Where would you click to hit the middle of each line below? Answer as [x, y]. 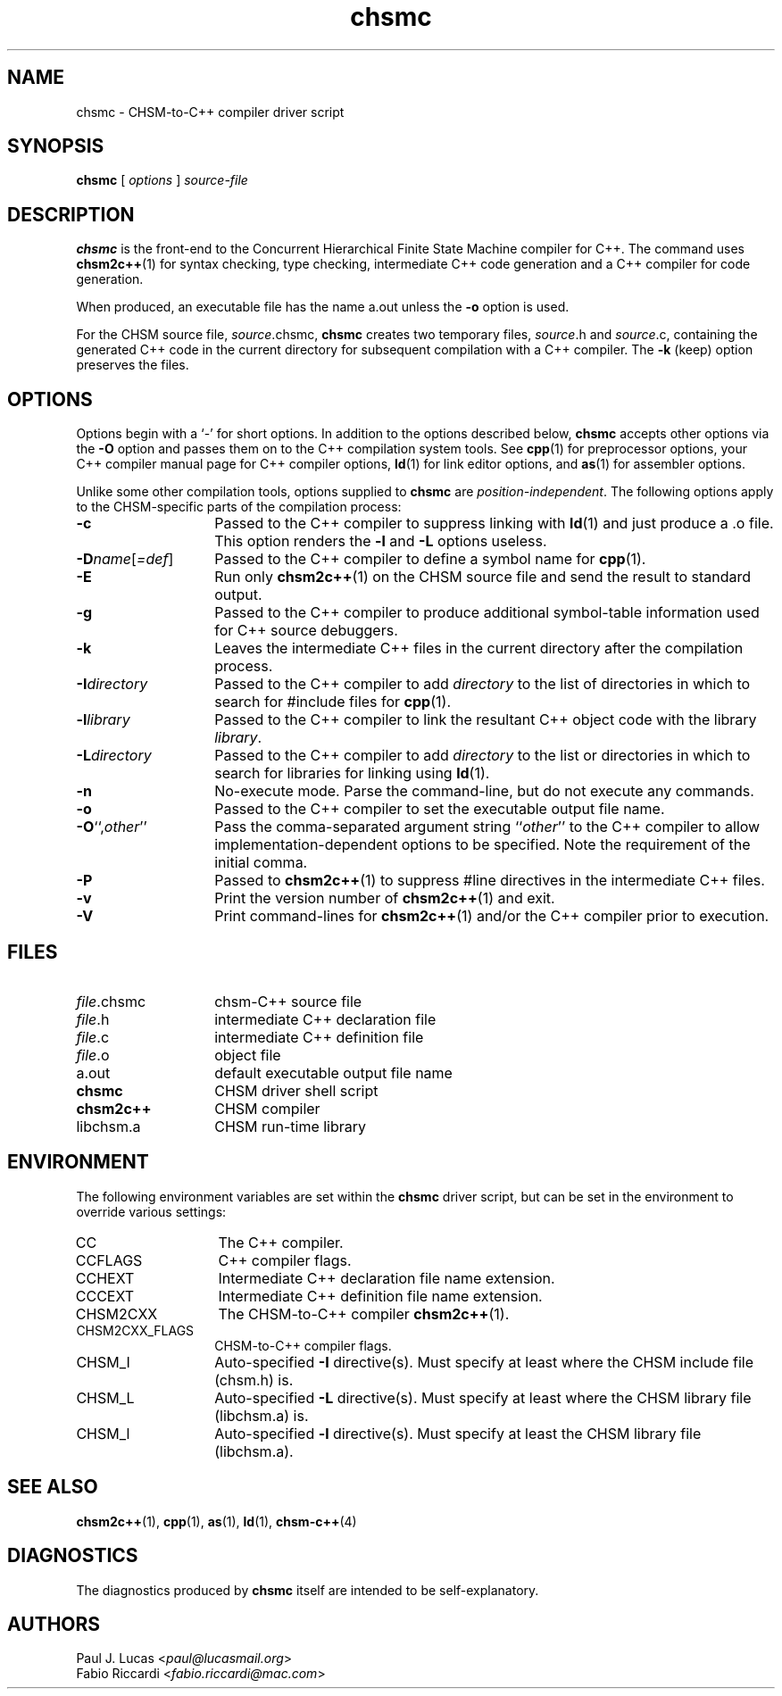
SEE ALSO [53, 1487]
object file [248, 1055]
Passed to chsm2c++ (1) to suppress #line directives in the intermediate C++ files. [490, 881]
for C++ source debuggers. [306, 631]
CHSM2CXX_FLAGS [135, 1330]
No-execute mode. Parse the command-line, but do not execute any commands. [484, 791]
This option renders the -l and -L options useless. [381, 541]
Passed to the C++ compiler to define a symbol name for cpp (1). [430, 559]
